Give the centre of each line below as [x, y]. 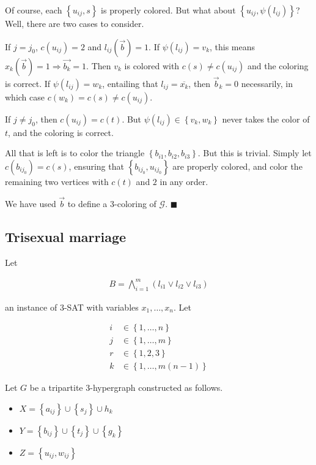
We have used [31, 203]
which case [25, 96]
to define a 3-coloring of [112, 203]
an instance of [31, 307]
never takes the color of [266, 119]
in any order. [184, 181]
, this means [233, 46]
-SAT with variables [101, 307]
